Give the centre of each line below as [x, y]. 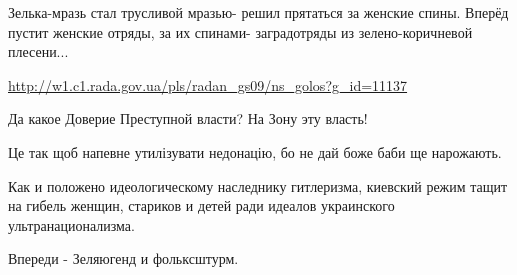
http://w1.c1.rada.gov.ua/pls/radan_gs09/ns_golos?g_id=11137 [208, 84]
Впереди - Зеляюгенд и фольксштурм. [123, 258]
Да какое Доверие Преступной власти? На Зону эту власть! [188, 118]
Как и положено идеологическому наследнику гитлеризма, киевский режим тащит [258, 185]
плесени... [38, 51]
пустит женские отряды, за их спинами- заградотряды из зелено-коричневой [240, 31]
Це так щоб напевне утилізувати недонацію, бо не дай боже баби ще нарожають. [255, 151]
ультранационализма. [71, 224]
